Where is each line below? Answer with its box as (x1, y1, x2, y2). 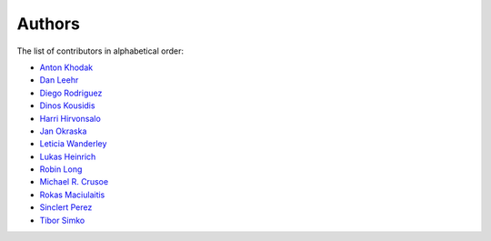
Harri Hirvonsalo (39, 113, 102, 124)
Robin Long (39, 164, 83, 175)
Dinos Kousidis (39, 100, 95, 111)
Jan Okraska (39, 126, 87, 136)
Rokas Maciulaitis (39, 189, 105, 200)
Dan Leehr (39, 75, 79, 85)
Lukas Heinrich (39, 151, 96, 162)
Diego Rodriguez (39, 87, 103, 98)
